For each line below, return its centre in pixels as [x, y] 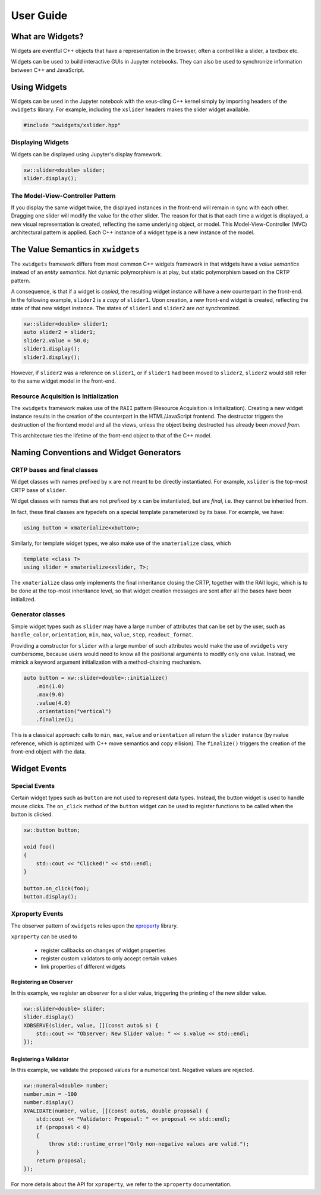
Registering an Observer [42, 982]
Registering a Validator [40, 1059]
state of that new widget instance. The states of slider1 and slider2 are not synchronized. [126, 308]
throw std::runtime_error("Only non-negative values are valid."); [149, 1144]
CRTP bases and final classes [54, 470]
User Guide [39, 15]
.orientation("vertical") [74, 711]
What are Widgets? [47, 37]
